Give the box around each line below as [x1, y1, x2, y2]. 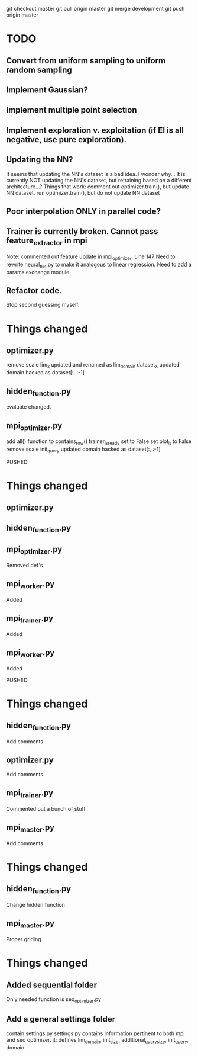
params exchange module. [6, 268, 71, 275]
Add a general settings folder [6, 1014, 116, 1024]
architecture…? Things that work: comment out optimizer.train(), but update [6, 183, 189, 190]
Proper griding [6, 936, 41, 943]
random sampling [6, 65, 72, 75]
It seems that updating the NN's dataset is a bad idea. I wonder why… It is [6, 170, 186, 177]
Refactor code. [6, 285, 62, 296]
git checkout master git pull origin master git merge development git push [6, 5, 185, 12]
